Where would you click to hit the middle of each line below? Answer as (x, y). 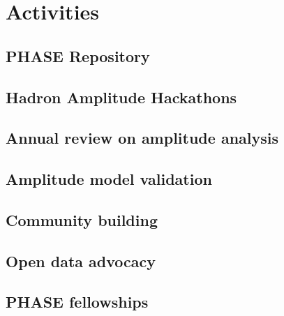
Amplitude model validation (109, 179)
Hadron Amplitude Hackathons (121, 97)
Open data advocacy (81, 261)
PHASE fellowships (77, 302)
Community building (82, 219)
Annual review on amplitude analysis (142, 138)
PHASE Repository (78, 55)
